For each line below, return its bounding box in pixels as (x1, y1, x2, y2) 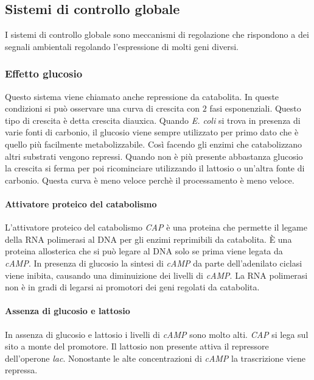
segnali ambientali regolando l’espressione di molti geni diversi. (5, 40, 239, 52)
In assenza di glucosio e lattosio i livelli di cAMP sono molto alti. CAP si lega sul (5, 328, 309, 340)
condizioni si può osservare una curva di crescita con (5, 102, 200, 115)
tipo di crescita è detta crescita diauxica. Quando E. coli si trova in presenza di (5, 113, 301, 126)
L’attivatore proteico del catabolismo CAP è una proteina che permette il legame (5, 221, 307, 234)
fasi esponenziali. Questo (209, 102, 301, 115)
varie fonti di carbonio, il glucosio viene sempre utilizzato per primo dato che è (5, 126, 299, 138)
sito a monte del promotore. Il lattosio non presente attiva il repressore (5, 340, 269, 353)
